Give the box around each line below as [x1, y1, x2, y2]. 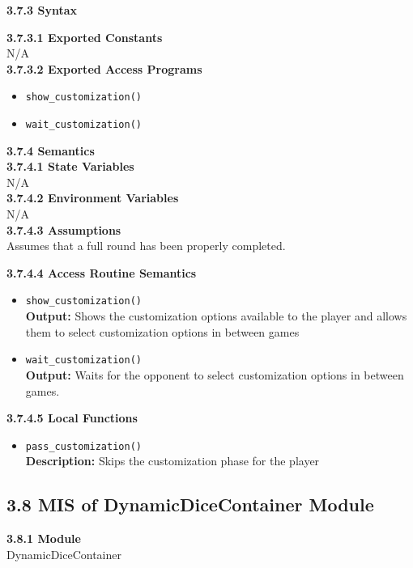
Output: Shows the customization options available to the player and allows [25, 307, 407, 324]
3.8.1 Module [6, 530, 81, 547]
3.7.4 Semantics [6, 142, 95, 159]
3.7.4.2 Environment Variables [6, 189, 179, 206]
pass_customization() [25, 440, 142, 452]
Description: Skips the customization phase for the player [25, 452, 320, 469]
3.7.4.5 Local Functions [6, 409, 138, 426]
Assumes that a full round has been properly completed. [6, 237, 286, 254]
